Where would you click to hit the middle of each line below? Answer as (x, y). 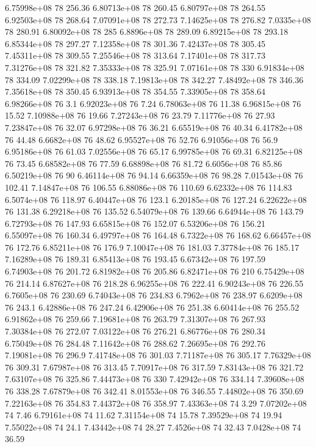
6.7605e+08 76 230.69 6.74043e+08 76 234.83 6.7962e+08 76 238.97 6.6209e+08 (154, 295)
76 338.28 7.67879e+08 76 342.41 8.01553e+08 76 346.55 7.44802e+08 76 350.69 (154, 391)
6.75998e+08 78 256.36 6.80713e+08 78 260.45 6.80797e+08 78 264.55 (135, 7)
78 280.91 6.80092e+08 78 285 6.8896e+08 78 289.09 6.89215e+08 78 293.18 (147, 31)
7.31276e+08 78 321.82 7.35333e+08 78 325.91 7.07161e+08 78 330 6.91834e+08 (155, 67)
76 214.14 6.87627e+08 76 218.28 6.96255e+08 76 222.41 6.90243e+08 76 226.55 (154, 283)
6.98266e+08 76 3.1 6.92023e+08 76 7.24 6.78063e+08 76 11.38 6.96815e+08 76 (153, 103)
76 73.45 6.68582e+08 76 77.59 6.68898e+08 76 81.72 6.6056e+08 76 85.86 (144, 163)
